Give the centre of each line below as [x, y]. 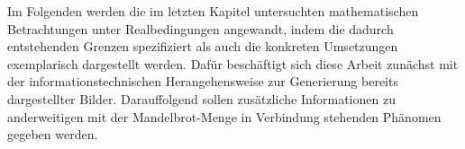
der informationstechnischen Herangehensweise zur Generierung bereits [203, 81]
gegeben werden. [53, 134]
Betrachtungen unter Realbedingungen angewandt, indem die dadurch [201, 28]
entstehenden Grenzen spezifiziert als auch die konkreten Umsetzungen [203, 46]
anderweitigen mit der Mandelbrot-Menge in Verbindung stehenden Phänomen [224, 116]
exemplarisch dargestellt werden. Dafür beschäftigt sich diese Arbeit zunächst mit [233, 63]
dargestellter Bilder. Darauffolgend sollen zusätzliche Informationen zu [201, 98]
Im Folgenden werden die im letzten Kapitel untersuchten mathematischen [213, 11]
